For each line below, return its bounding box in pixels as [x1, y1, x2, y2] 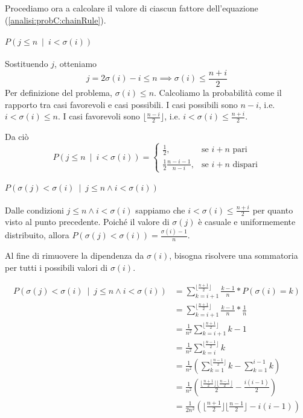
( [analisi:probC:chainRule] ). [5, 13, 106, 26]
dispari [232, 160, 258, 169]
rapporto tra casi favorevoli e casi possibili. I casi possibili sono [5, 98, 238, 110]
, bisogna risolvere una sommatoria [169, 249, 298, 262]
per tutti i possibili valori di [5, 261, 108, 273]
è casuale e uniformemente [198, 215, 296, 228]
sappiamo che [135, 203, 185, 216]
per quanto [252, 203, 293, 216]
